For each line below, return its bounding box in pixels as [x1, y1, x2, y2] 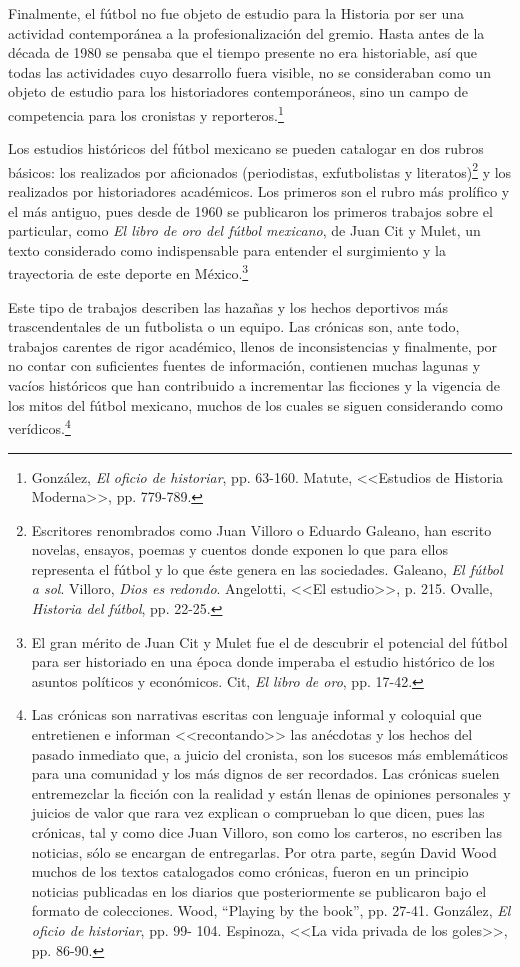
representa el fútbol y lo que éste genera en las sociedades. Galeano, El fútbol [31, 558, 503, 579]
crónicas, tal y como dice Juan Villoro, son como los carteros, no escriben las [31, 822, 502, 842]
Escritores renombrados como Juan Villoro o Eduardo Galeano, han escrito [31, 519, 492, 540]
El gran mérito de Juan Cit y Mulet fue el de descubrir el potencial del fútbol [31, 631, 508, 652]
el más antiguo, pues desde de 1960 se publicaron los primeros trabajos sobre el [8, 200, 493, 221]
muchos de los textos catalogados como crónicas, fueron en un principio [31, 861, 469, 882]
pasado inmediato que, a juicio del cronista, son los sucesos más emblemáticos [31, 743, 509, 764]
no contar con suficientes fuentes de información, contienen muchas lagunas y [8, 355, 481, 376]
